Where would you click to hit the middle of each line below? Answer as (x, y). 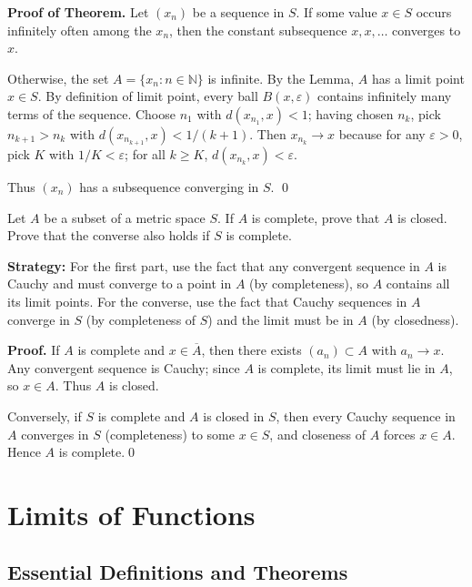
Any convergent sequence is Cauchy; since (124, 367)
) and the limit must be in (281, 319)
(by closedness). (415, 319)
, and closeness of (317, 434)
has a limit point (418, 78)
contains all (418, 283)
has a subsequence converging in (169, 186)
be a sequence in (238, 12)
